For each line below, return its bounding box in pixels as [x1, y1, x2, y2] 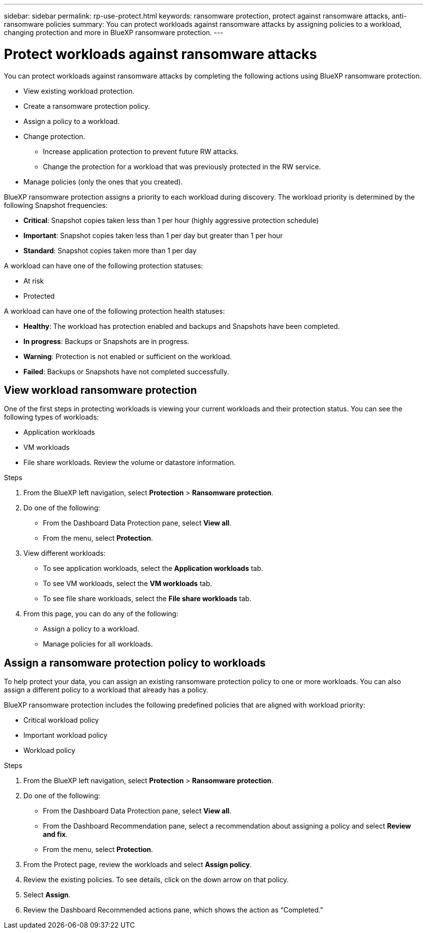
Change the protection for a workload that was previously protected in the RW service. [43, 162, 321, 171]
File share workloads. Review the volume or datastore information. [23, 458, 236, 467]
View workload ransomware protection [4, 384, 197, 396]
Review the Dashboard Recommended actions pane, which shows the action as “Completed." [23, 906, 323, 914]
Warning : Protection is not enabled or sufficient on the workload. [23, 352, 232, 361]
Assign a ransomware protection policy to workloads [4, 656, 266, 669]
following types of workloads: [4, 413, 99, 422]
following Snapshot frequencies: [4, 201, 108, 209]
